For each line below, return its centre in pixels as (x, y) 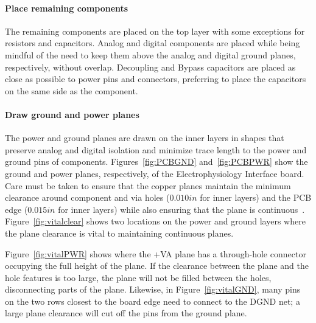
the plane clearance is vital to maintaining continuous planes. (119, 233)
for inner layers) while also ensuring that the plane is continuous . (181, 209)
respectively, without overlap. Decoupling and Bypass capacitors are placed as (150, 67)
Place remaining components (67, 8)
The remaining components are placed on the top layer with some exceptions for (155, 31)
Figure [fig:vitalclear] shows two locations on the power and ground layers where (155, 221)
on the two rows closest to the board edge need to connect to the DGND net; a (153, 301)
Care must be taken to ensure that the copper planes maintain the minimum (148, 185)
